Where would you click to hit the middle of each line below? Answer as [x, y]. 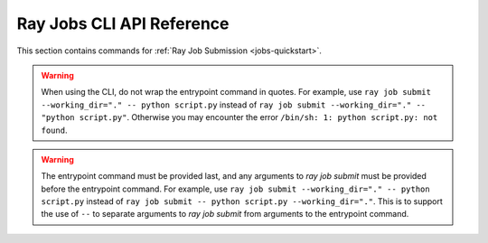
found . [54, 130]
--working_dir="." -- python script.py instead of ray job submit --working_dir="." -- [234, 105]
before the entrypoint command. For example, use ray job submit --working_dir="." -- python [235, 189]
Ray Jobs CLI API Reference [123, 23]
